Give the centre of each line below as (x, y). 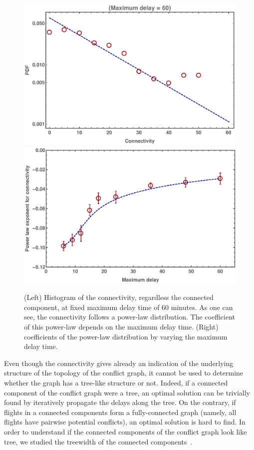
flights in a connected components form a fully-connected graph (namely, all (120, 412)
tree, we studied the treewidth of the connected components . (98, 441)
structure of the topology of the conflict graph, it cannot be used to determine (124, 373)
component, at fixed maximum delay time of (92, 307)
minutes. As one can (202, 307)
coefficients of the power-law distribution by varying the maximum (126, 336)
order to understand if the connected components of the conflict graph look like (126, 431)
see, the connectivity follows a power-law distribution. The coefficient (129, 317)
